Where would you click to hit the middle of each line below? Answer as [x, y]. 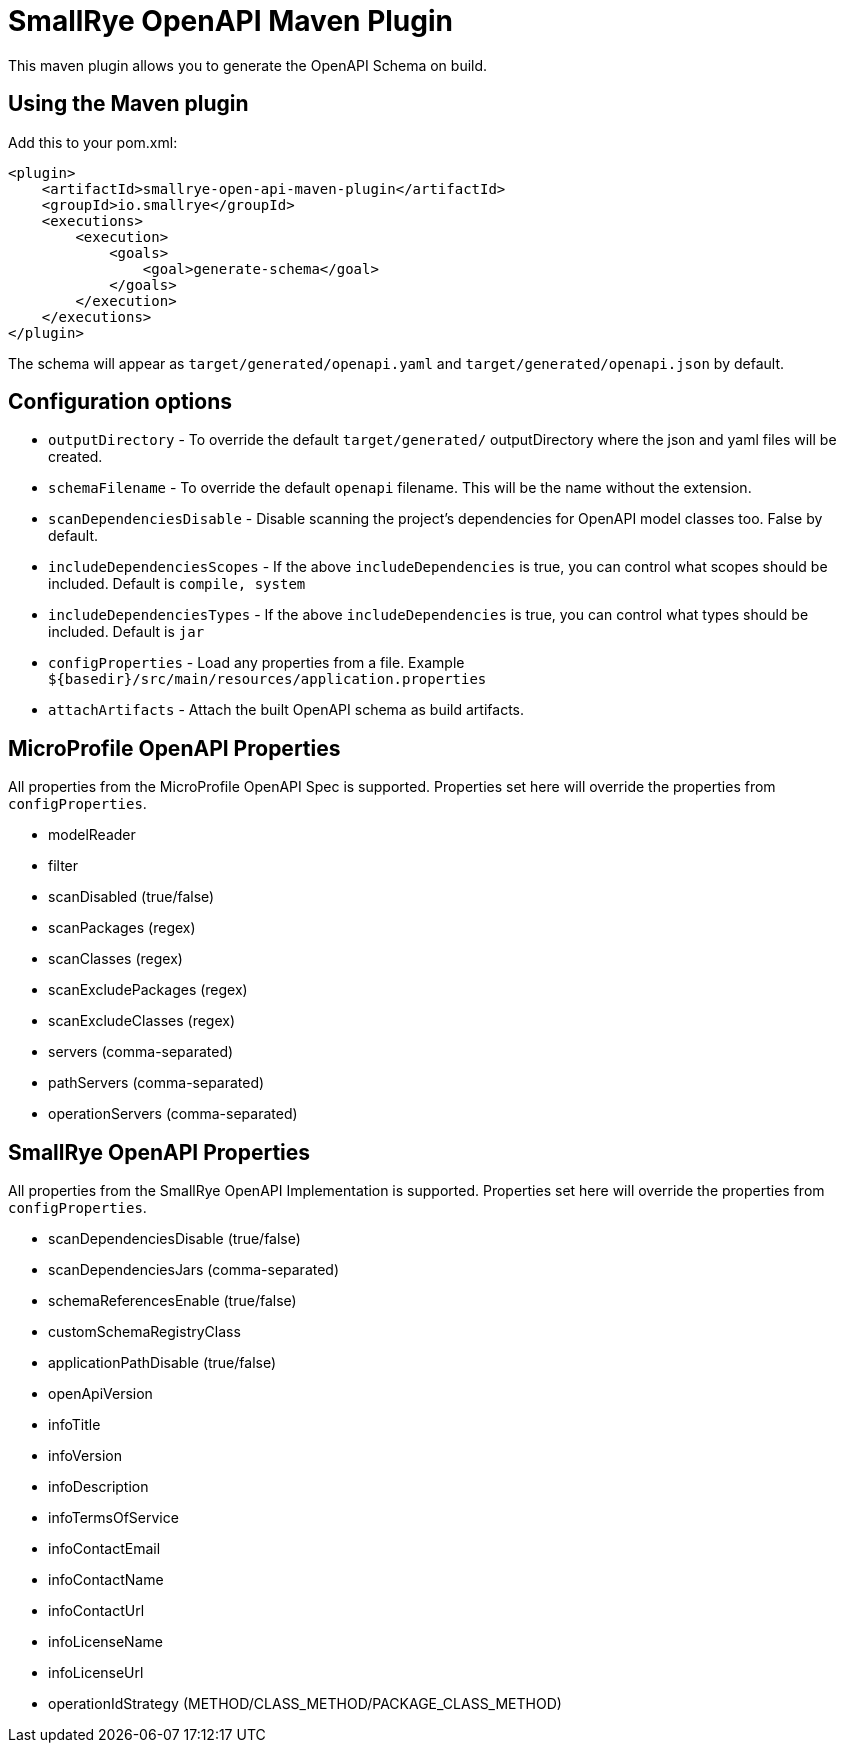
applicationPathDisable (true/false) [162, 1363]
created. [75, 457]
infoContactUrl [96, 1611]
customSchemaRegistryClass [144, 1332]
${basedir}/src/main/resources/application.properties [267, 679]
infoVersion [85, 1456]
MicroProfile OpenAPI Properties [174, 748]
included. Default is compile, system [177, 584]
